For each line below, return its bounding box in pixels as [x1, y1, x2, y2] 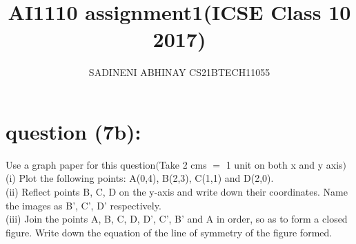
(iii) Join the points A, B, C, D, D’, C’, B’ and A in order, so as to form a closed [6, 212, 348, 226]
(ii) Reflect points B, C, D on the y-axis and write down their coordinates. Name [6, 185, 348, 199]
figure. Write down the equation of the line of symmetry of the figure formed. [6, 225, 333, 239]
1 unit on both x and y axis [226, 157, 343, 171]
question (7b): [6, 117, 141, 145]
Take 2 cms [159, 157, 207, 171]
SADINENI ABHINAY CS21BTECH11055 [88, 65, 270, 79]
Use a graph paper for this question [6, 157, 156, 171]
